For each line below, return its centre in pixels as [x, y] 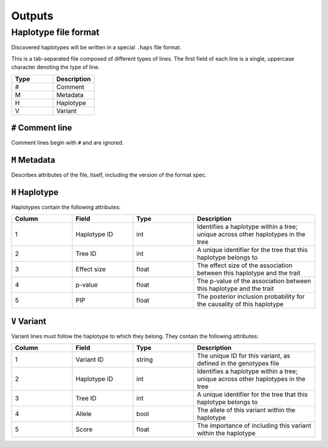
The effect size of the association [245, 265]
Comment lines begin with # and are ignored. [67, 143]
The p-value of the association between [254, 281]
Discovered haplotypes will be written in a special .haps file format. [96, 47]
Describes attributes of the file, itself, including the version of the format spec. [109, 175]
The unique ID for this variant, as [244, 356]
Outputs [32, 16]
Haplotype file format [55, 32]
